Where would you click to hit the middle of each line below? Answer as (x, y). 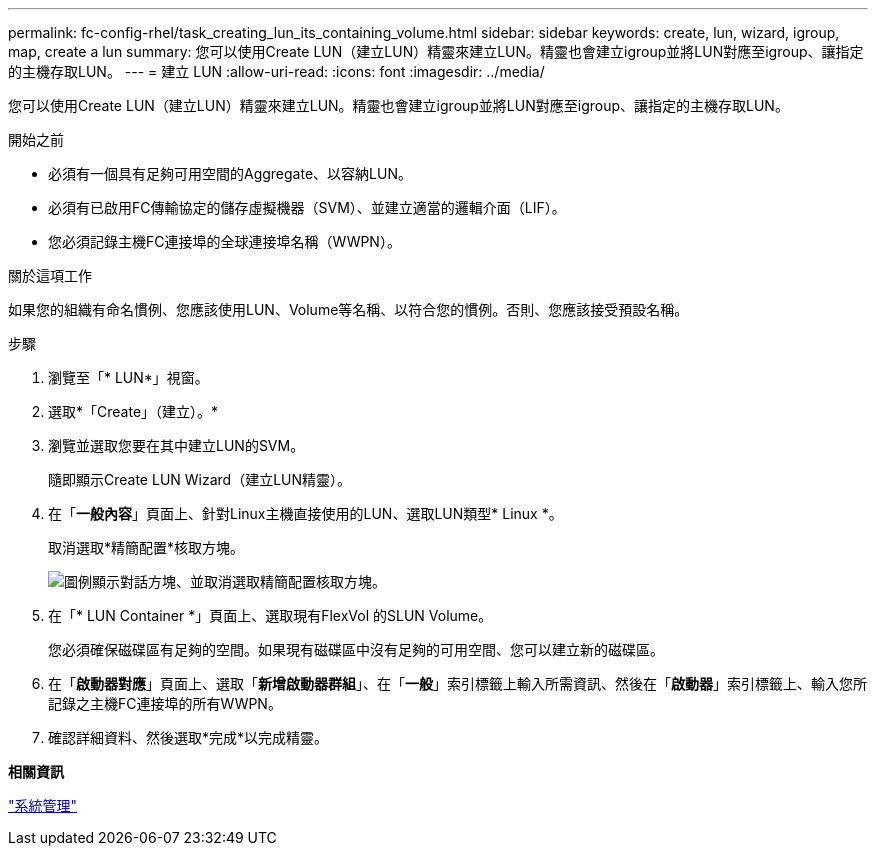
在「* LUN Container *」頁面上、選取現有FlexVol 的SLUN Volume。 (270, 615)
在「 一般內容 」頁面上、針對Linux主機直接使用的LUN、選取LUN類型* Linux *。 (305, 513)
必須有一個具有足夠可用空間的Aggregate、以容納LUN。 (230, 173)
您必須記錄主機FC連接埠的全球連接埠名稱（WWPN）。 (224, 241)
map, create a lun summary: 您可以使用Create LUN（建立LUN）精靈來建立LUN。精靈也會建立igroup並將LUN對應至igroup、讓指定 (436, 51)
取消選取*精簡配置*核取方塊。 (146, 547)
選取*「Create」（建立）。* (133, 411)
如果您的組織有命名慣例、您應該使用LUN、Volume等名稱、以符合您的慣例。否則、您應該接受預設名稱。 (348, 309)
